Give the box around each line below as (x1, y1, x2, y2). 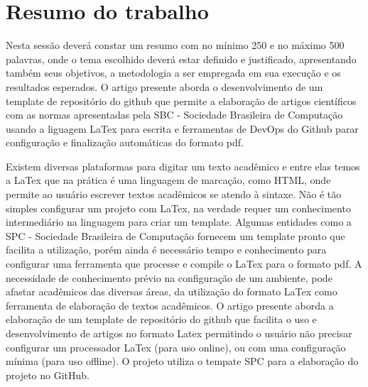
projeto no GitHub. (6, 367, 90, 382)
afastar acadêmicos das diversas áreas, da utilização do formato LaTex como (6, 284, 337, 299)
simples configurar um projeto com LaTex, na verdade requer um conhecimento (6, 200, 351, 215)
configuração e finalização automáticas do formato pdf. (6, 135, 244, 150)
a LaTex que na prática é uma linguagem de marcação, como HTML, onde (6, 173, 331, 187)
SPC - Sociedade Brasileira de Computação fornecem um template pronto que (6, 228, 345, 243)
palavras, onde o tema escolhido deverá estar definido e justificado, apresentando (6, 51, 357, 66)
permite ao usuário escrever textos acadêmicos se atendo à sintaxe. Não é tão (6, 187, 342, 202)
